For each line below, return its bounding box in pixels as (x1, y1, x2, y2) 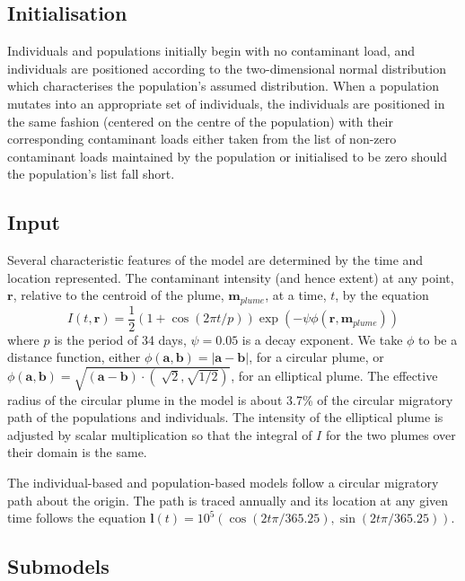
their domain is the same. (7, 443, 147, 462)
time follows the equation (7, 508, 146, 527)
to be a (418, 330, 458, 348)
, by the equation (335, 286, 429, 304)
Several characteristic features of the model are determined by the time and (7, 251, 424, 269)
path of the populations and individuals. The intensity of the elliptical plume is (7, 408, 443, 427)
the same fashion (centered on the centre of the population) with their (7, 111, 393, 130)
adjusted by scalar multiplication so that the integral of (7, 425, 312, 444)
